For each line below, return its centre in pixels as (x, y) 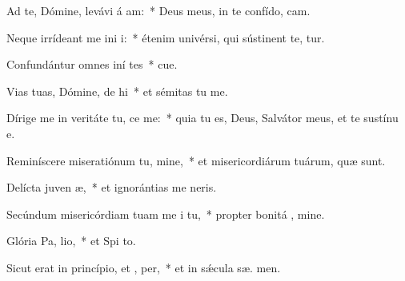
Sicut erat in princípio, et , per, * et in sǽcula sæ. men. (144, 267)
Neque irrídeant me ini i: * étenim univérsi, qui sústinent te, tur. (166, 37)
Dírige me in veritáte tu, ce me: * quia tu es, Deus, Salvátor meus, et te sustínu (202, 118)
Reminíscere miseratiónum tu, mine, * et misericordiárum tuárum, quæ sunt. (196, 160)
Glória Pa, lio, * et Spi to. (71, 241)
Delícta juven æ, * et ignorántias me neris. (112, 187)
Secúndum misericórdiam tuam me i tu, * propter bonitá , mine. (166, 214)
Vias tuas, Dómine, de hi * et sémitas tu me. (117, 91)
